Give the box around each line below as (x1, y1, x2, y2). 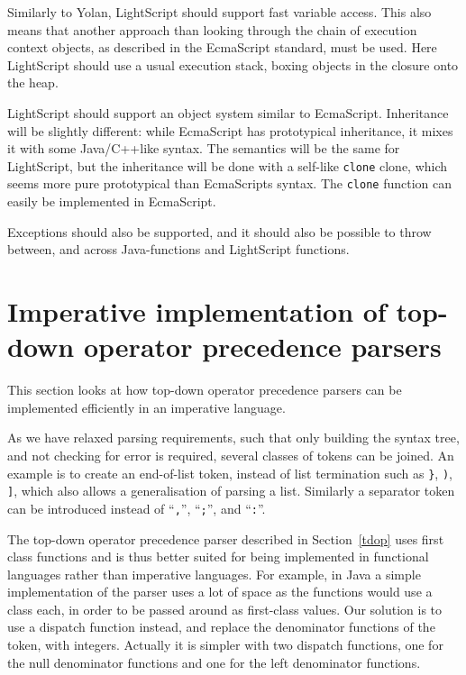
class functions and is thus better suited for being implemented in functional (7, 547, 429, 566)
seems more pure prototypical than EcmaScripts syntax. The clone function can (7, 174, 452, 193)
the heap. (7, 73, 59, 92)
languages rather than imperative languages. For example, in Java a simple (7, 564, 421, 583)
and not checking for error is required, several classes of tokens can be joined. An (7, 445, 454, 464)
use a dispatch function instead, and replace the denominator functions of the (7, 617, 435, 636)
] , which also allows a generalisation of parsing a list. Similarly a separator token (7, 481, 455, 500)
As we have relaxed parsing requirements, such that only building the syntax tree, (7, 428, 460, 447)
